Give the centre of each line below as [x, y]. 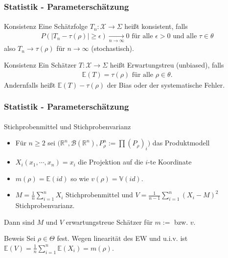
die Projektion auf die [111, 162]
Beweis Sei [20, 238]
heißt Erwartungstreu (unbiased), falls [167, 65]
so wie [80, 178]
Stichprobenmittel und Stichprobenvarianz [68, 126]
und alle [185, 36]
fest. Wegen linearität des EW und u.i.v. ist [122, 238]
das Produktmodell [181, 143]
